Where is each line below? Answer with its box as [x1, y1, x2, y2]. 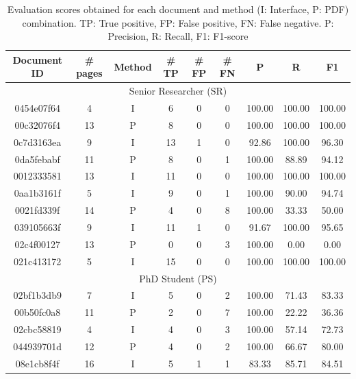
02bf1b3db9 [13, 288, 62, 302]
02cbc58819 [13, 322, 62, 337]
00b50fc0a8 [14, 305, 61, 319]
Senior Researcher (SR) [129, 84, 227, 98]
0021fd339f [15, 203, 60, 217]
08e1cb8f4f [15, 356, 60, 370]
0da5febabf [14, 151, 60, 166]
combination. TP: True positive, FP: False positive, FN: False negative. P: [22, 15, 334, 29]
